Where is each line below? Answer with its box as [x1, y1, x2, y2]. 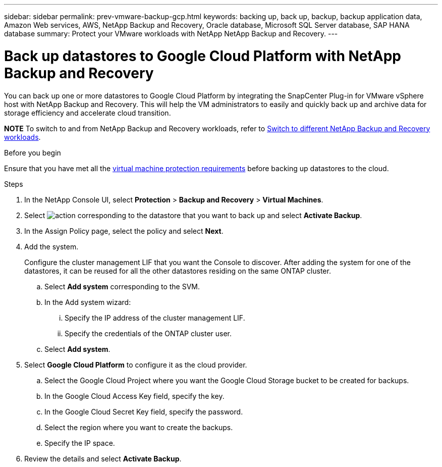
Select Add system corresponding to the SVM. [44, 282, 200, 291]
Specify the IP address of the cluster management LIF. [65, 313, 245, 322]
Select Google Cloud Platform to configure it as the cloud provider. [24, 360, 247, 369]
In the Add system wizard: [44, 297, 131, 306]
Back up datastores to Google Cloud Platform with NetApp [4, 47, 401, 65]
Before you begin [4, 148, 61, 157]
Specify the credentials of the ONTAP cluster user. [65, 329, 232, 338]
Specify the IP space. [44, 438, 115, 447]
